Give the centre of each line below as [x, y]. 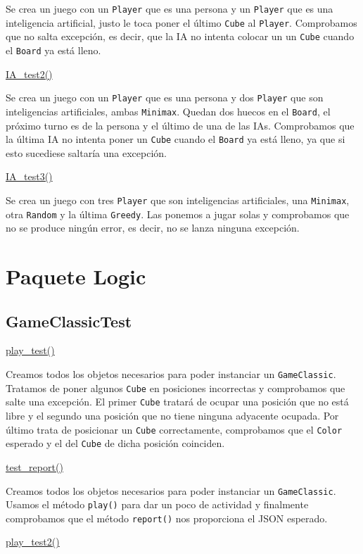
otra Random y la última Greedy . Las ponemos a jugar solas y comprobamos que [178, 214]
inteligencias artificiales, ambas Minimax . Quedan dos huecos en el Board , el [168, 111]
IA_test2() [29, 74]
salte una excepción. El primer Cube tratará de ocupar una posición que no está [177, 402]
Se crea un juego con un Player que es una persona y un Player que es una [170, 8]
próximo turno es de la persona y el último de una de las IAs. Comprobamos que [180, 125]
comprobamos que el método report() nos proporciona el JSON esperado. [167, 518]
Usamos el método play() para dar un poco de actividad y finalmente [157, 504]
